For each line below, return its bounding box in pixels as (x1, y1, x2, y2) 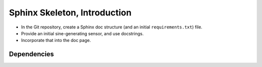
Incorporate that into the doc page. (21, 38, 91, 43)
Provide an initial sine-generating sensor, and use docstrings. (21, 30, 144, 36)
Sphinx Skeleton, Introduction (9, 7, 132, 18)
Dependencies (9, 50, 54, 58)
